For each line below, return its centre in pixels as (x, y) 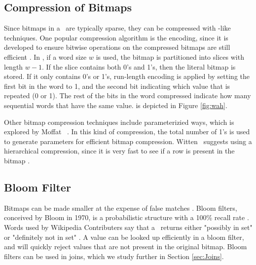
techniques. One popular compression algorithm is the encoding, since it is (116, 37)
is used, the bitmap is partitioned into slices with (170, 57)
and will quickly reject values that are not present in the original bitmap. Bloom (126, 246)
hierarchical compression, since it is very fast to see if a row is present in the (119, 151)
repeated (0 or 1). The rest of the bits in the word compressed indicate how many (128, 95)
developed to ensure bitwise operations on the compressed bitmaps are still (117, 47)
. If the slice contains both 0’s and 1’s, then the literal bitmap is (139, 66)
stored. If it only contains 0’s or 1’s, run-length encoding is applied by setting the (127, 76)
